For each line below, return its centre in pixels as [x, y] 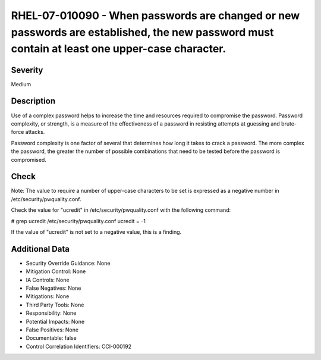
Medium [21, 84]
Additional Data [40, 249]
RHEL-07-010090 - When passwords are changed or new [155, 15]
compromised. [29, 159]
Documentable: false [51, 338]
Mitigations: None [48, 296]
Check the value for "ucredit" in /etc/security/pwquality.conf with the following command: [121, 210]
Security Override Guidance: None [68, 263]
